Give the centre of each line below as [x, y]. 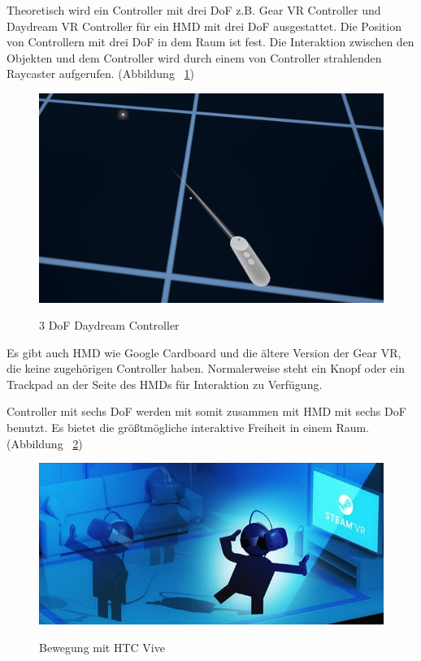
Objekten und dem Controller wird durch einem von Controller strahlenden [194, 57]
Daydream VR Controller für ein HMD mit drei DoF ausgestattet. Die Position [204, 26]
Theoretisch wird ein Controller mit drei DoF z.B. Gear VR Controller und [194, 10]
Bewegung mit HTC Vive [102, 647]
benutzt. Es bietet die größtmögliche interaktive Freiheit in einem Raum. [188, 428]
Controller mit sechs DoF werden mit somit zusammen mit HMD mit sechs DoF [206, 411]
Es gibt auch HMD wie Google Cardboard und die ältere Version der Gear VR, [204, 352]
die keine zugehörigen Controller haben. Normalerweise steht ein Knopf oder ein [206, 368]
